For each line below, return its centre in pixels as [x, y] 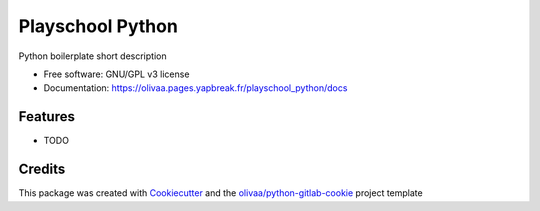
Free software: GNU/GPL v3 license [116, 74]
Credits [42, 169]
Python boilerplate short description [92, 56]
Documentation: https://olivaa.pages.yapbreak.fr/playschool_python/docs [195, 88]
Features [46, 116]
